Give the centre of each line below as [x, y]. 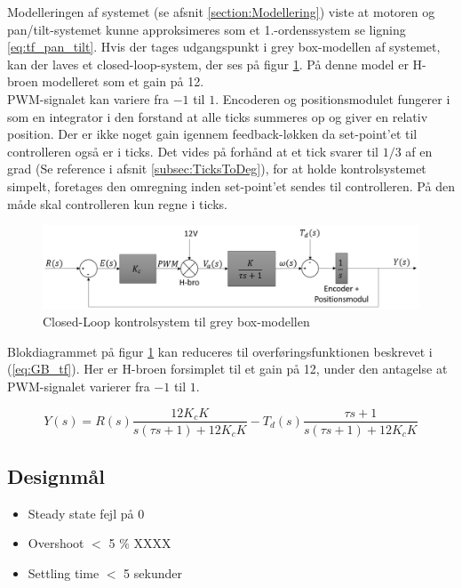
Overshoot [56, 543]
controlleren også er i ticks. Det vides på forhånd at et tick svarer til [193, 151]
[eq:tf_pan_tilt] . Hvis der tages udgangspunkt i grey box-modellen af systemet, [224, 47]
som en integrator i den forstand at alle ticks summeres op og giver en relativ [218, 116]
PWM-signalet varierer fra [79, 386]
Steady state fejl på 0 [86, 513]
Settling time [64, 572]
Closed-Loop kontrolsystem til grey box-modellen [176, 322]
